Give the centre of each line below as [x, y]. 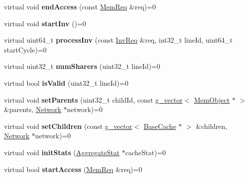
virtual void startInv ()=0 [45, 23]
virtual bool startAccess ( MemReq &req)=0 [73, 169]
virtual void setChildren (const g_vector [68, 126]
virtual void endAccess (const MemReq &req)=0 [80, 6]
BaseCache [160, 126]
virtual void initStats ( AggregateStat [62, 152]
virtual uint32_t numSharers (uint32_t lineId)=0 [82, 66]
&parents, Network [33, 109]
